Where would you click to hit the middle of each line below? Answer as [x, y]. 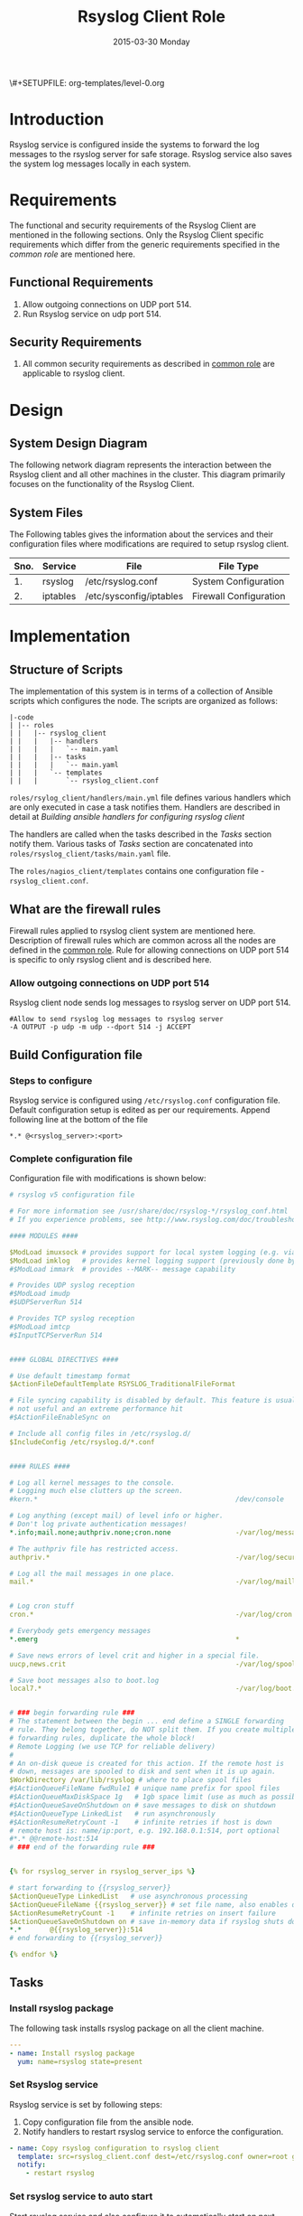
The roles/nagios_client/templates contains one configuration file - [137, 871]
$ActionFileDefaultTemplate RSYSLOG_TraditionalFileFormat [123, 1385]
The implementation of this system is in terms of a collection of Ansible [141, 691]
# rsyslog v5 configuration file [72, 1195]
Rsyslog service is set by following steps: [86, 2104]
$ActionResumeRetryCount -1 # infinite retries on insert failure [143, 1913]
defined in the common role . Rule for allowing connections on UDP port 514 [149, 950]
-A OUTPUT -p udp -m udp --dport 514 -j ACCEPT [101, 1028]
